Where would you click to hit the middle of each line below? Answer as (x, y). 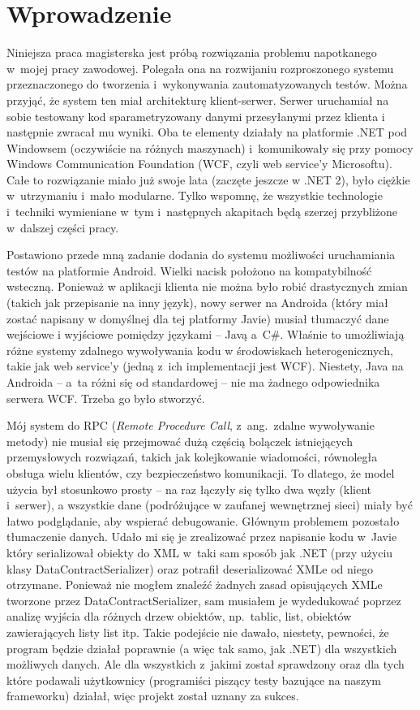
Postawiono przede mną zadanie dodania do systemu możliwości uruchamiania (201, 255)
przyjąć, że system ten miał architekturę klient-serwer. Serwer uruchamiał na (198, 100)
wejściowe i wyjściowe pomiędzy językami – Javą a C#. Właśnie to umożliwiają (206, 334)
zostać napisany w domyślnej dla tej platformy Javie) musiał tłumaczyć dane (198, 318)
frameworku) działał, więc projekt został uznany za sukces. (153, 696)
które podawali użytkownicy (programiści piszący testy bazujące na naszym (194, 680)
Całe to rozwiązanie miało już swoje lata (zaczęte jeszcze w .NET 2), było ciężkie (208, 179)
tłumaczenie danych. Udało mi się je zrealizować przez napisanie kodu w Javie (202, 537)
